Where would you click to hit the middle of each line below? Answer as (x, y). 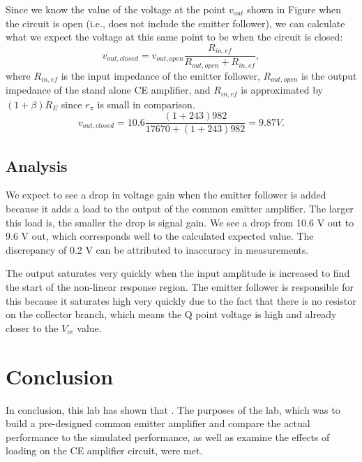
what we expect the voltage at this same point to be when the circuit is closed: (174, 37)
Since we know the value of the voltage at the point (116, 9)
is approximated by (282, 90)
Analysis (37, 165)
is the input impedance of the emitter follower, (160, 75)
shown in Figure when (294, 9)
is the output (329, 75)
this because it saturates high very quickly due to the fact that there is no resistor (181, 300)
